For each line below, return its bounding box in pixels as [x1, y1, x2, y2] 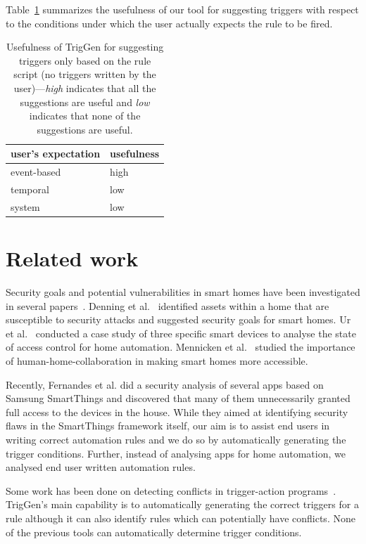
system [11, 199, 40, 214]
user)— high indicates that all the [13, 80, 156, 95]
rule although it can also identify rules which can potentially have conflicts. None [6, 511, 355, 525]
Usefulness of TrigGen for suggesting [6, 39, 164, 54]
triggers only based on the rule [18, 53, 151, 67]
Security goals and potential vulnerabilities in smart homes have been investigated [6, 285, 360, 299]
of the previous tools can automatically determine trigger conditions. [6, 524, 302, 539]
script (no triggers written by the [13, 67, 156, 82]
